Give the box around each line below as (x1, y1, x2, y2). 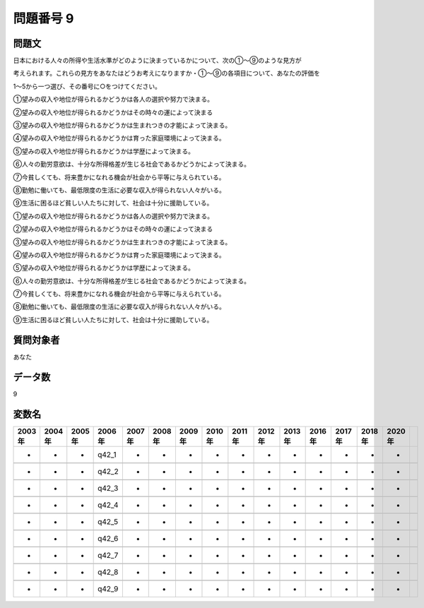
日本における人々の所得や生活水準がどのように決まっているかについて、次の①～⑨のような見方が (13, 56, 302, 65)
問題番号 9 (13, 11, 74, 26)
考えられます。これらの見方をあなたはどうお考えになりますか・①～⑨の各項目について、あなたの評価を (13, 69, 321, 78)
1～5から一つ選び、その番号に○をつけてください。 (13, 82, 162, 90)
